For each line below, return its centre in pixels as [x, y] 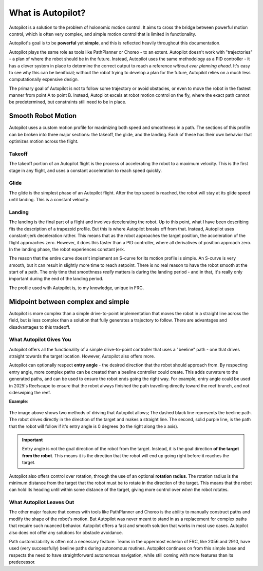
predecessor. [22, 562]
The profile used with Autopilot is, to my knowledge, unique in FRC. [76, 288]
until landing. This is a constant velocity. [49, 200]
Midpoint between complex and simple [69, 302]
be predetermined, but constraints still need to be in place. [68, 102]
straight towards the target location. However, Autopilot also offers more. [82, 356]
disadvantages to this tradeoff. [40, 327]
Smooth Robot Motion [43, 116]
